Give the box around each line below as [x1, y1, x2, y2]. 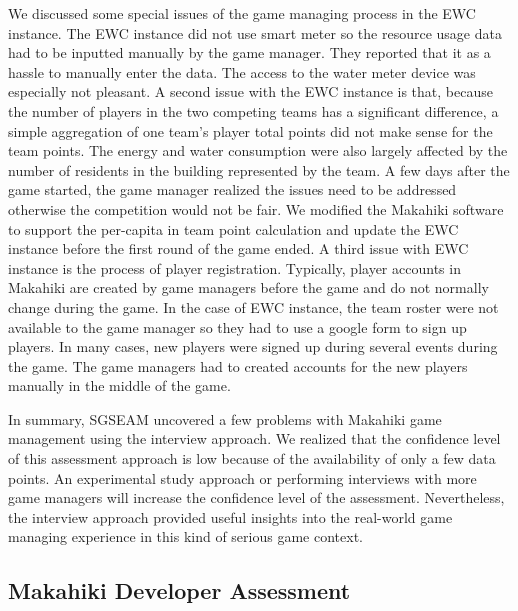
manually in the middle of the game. [8, 375, 231, 396]
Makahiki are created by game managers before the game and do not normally [8, 277, 489, 298]
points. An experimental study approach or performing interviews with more [8, 467, 477, 488]
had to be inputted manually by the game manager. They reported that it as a [8, 42, 491, 63]
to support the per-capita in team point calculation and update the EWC [8, 218, 459, 239]
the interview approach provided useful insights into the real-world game [8, 506, 453, 527]
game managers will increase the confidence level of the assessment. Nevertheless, [8, 487, 505, 508]
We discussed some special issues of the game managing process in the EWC [8, 3, 476, 23]
